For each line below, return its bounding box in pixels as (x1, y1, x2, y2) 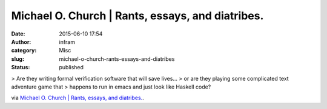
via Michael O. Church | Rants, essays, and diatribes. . (11, 94, 145, 102)
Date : (11, 30, 25, 37)
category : (11, 47, 37, 54)
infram (59, 38, 76, 45)
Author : (11, 38, 31, 45)
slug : (11, 55, 24, 63)
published (59, 64, 84, 71)
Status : (11, 64, 30, 71)
